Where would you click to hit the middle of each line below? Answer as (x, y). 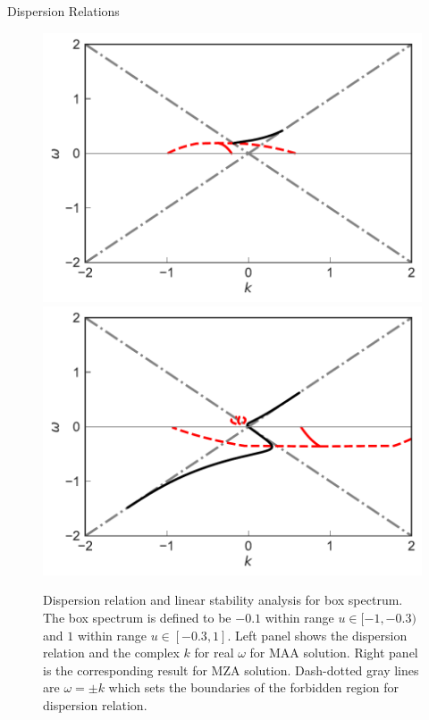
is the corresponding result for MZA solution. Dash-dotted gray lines (231, 670)
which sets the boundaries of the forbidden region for (253, 687)
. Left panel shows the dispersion (317, 635)
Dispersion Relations (63, 11)
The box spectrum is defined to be (137, 617)
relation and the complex (111, 653)
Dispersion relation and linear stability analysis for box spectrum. (223, 600)
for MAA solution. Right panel (334, 653)
